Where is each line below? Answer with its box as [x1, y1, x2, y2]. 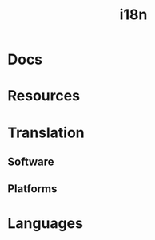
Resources [7, 87, 81, 105]
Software [7, 155, 54, 168]
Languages [7, 214, 83, 232]
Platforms [7, 182, 58, 196]
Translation [7, 124, 85, 141]
